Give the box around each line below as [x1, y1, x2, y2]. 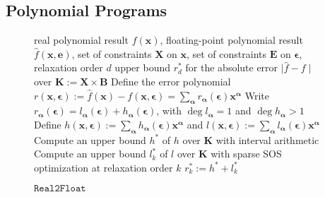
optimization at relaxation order [34, 160, 173, 174]
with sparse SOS [211, 146, 282, 161]
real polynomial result [34, 32, 129, 47]
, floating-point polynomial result [160, 32, 303, 47]
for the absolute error [185, 60, 278, 75]
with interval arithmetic [215, 132, 319, 147]
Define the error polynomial [111, 73, 231, 88]
